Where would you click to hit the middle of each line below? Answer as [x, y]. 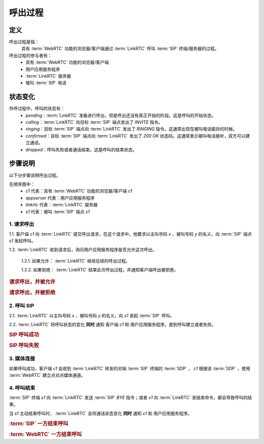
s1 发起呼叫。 [22, 241]
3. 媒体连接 [22, 358]
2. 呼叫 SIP [22, 306]
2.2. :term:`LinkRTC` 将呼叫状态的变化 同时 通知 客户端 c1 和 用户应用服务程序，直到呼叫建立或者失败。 [112, 324]
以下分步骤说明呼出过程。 [35, 175]
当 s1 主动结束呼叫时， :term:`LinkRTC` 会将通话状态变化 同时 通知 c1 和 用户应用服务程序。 [101, 413]
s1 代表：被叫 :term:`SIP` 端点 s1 [58, 211]
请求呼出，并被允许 [32, 282]
